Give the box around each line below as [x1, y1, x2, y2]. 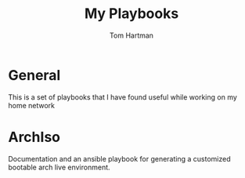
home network [8, 100, 56, 110]
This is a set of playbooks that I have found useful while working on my [8, 92, 237, 102]
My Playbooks [84, 5, 179, 23]
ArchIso [8, 128, 61, 146]
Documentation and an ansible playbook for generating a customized [8, 154, 231, 163]
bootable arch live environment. [8, 162, 111, 172]
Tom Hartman [109, 31, 154, 40]
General [8, 66, 61, 84]
